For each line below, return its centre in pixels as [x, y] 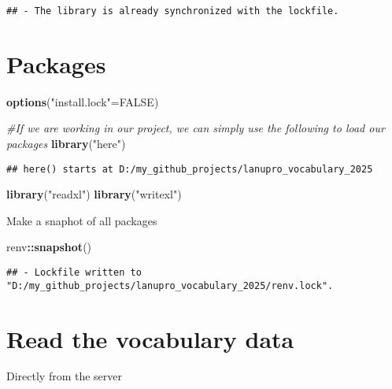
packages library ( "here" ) [66, 143]
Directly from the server [65, 376]
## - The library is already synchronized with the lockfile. [173, 11]
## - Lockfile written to [74, 272]
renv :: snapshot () [49, 247]
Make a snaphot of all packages [82, 220]
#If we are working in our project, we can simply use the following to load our [196, 128]
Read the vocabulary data [150, 338]
